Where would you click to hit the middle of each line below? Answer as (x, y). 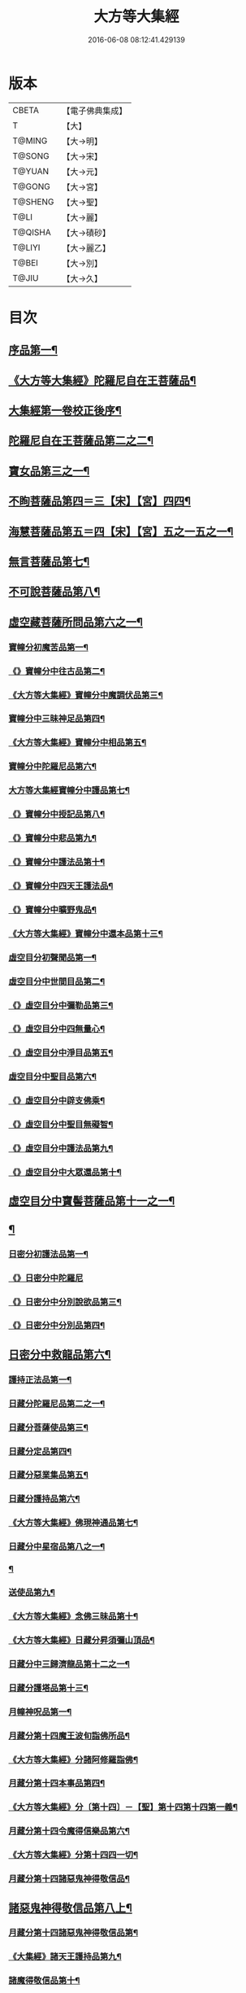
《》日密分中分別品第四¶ (57, 1326)
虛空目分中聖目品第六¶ (53, 1077)
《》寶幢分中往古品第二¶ (57, 671)
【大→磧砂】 (86, 233)
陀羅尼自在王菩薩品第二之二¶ (81, 441)
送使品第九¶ (32, 1593)
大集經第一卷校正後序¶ (65, 411)
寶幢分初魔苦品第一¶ (49, 647)
